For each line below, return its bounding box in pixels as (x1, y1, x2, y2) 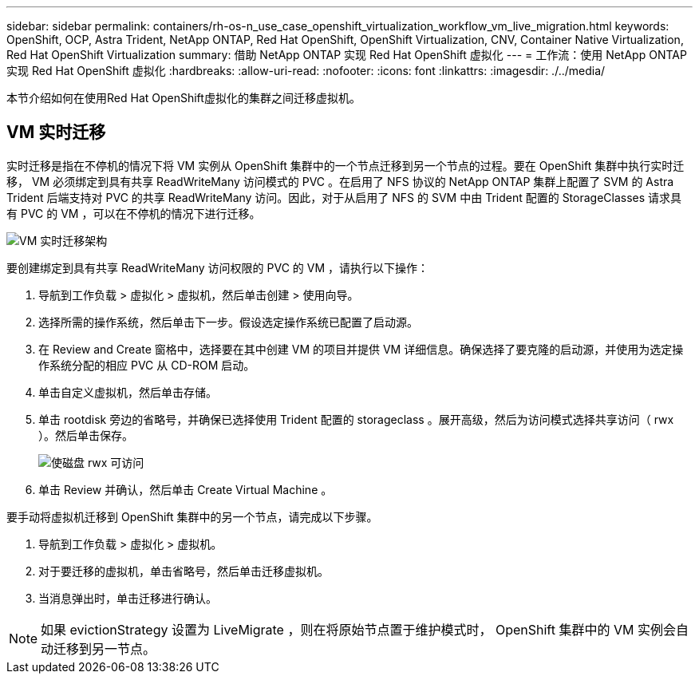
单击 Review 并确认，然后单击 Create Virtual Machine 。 (38, 482, 333, 496)
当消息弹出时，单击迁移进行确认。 (38, 591, 217, 605)
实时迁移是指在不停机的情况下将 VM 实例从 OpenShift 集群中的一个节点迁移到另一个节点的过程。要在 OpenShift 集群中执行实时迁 (6, 158, 685, 172)
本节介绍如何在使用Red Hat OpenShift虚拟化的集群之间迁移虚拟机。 (6, 91, 361, 105)
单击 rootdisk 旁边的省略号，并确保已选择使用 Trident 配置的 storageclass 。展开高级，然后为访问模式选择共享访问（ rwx (38, 412, 674, 426)
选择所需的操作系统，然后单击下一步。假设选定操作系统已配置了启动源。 (38, 314, 418, 329)
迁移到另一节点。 (53, 640, 156, 657)
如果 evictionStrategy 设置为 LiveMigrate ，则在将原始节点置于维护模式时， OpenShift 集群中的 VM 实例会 (41, 621, 676, 638)
